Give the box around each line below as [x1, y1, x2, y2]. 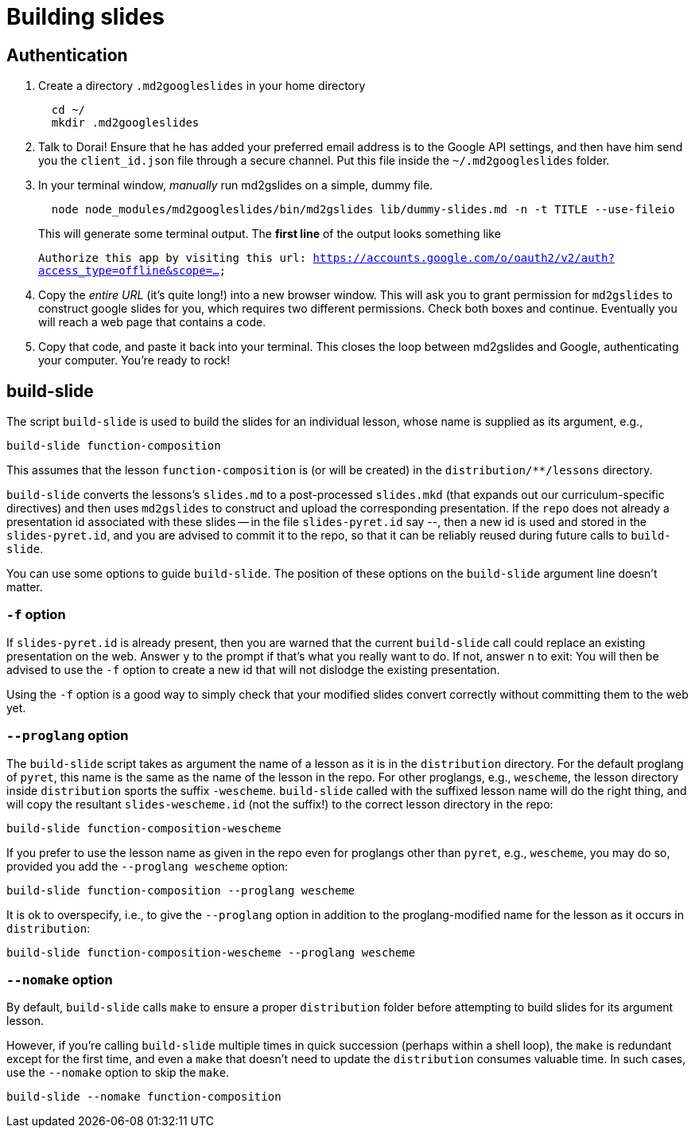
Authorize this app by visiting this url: [38, 251, 307, 265]
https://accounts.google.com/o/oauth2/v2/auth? [313, 251, 615, 265]
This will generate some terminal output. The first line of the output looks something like [38, 227, 501, 241]
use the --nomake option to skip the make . [6, 1066, 230, 1080]
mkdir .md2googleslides [51, 116, 200, 130]
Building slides [6, 3, 165, 30]
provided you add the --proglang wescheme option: [6, 859, 289, 873]
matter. [6, 580, 43, 594]
